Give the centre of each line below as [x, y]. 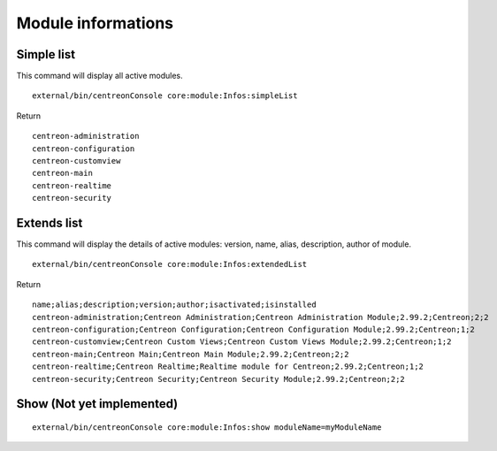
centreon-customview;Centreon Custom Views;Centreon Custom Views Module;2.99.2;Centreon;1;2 [242, 342]
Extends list [50, 223]
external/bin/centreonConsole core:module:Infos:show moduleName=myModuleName [207, 428]
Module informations [95, 23]
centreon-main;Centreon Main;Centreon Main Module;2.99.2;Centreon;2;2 [191, 354]
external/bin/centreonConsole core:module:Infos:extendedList [170, 264]
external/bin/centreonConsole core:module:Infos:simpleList [165, 96]
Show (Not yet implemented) [97, 404]
